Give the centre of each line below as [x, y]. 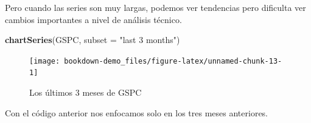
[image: [45, 61]
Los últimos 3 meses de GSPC [86, 92]
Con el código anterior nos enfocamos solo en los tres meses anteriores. [137, 112]
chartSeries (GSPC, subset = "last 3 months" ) [93, 40]
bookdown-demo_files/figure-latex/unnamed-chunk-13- [173, 61]
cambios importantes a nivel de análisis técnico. [93, 19]
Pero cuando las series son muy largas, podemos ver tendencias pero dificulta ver [155, 7]
